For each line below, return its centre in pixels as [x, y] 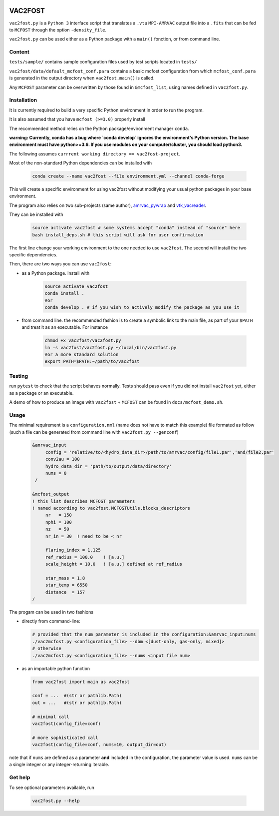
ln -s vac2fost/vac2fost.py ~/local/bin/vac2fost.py [111, 348]
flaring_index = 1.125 [73, 550]
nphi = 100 [59, 522]
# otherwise [47, 649]
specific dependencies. [33, 254]
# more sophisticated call [65, 738]
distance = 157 [65, 592]
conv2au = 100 [62, 459]
